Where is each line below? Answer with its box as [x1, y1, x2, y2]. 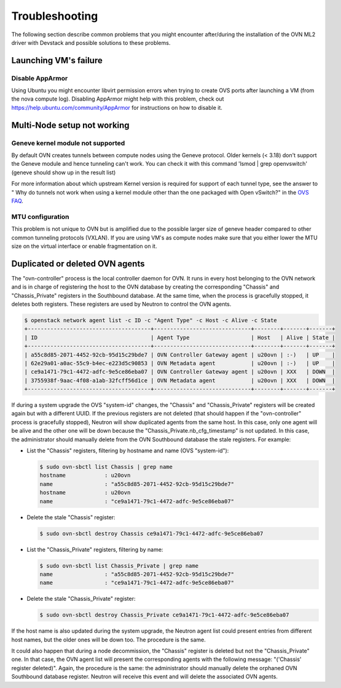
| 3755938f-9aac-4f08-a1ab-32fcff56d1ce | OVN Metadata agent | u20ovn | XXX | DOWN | [24, 377, 335, 384]
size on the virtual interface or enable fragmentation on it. [11, 242, 157, 250]
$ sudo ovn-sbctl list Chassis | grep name [39, 463, 173, 471]
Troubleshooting [11, 9, 98, 23]
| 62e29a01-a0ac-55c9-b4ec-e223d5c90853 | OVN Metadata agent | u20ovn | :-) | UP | [24, 360, 335, 366]
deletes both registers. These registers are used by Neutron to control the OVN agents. [11, 300, 232, 307]
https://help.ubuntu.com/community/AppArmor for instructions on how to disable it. [11, 104, 222, 111]
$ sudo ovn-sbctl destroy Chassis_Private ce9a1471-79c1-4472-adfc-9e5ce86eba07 [39, 611, 289, 619]
